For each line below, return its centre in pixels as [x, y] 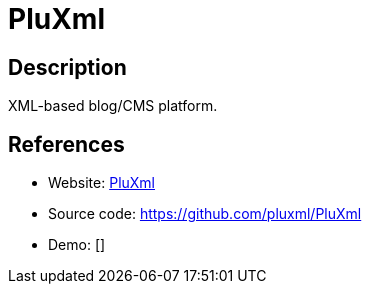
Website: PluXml [102, 183]
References [66, 144]
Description [67, 67]
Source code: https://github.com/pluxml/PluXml [205, 214]
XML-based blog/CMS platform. [113, 106]
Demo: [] [77, 245]
